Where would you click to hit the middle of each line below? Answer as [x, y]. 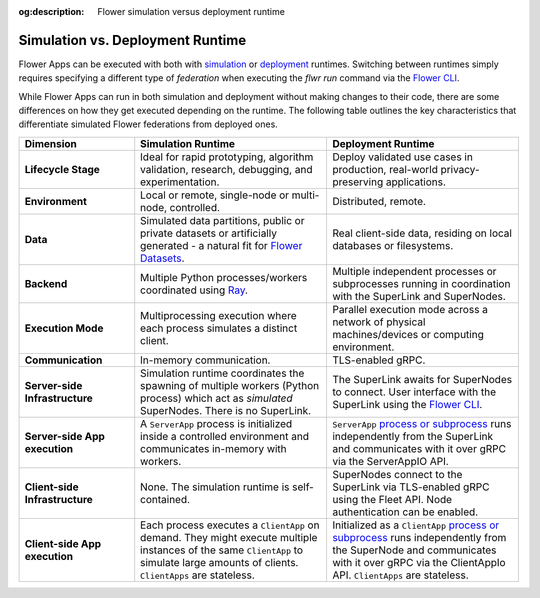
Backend [46, 283]
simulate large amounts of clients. [219, 562]
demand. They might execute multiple [229, 537]
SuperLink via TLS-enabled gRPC [410, 487]
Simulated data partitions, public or [222, 220]
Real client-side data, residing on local [421, 233]
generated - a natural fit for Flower [221, 245]
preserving [357, 182]
